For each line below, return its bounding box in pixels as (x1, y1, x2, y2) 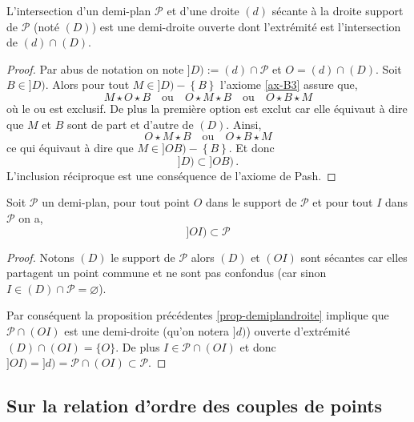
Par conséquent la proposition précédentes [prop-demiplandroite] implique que (6, 307, 389, 324)
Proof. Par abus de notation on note (6, 60, 184, 77)
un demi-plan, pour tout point (42, 194, 190, 211)
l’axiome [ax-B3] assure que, (220, 76, 358, 93)
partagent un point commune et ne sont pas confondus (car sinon (6, 264, 327, 281)
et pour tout (312, 194, 373, 211)
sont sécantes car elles (300, 248, 408, 265)
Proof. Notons (6, 248, 74, 265)
